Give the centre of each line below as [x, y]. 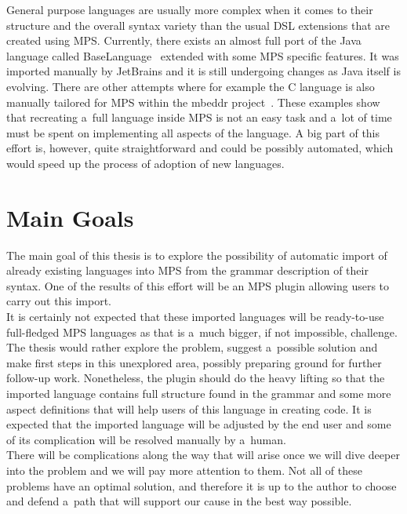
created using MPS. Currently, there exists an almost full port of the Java [184, 40]
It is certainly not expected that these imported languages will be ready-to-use [195, 317]
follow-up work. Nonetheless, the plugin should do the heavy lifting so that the [196, 378]
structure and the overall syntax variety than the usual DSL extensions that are [198, 25]
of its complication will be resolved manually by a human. [146, 439]
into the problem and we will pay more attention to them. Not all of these [184, 470]
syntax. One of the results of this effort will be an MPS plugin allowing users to [198, 285]
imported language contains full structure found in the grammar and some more [199, 393]
